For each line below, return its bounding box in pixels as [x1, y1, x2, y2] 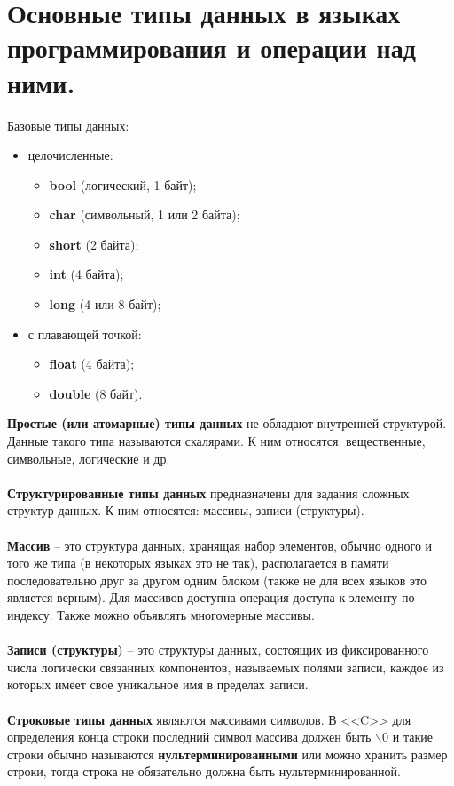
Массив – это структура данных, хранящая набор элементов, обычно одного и [7, 536, 433, 554]
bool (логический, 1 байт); [49, 175, 197, 194]
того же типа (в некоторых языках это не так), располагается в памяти [7, 553, 389, 572]
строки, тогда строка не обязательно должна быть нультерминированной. [7, 762, 401, 781]
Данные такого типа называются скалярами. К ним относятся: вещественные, [7, 432, 426, 450]
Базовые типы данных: [7, 115, 129, 134]
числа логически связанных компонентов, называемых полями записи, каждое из [7, 657, 444, 676]
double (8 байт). [49, 384, 143, 402]
